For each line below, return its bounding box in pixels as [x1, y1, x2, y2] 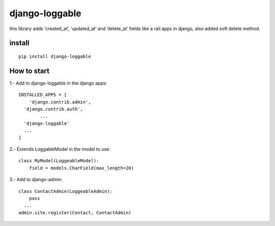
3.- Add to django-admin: [9, 177, 63, 183]
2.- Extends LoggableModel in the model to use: [9, 146, 111, 152]
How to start [9, 66, 49, 75]
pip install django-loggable [18, 54, 91, 59]
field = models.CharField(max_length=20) [29, 165, 134, 171]
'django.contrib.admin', [29, 99, 91, 105]
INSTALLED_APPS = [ [18, 92, 67, 98]
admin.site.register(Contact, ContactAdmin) [18, 210, 132, 215]
